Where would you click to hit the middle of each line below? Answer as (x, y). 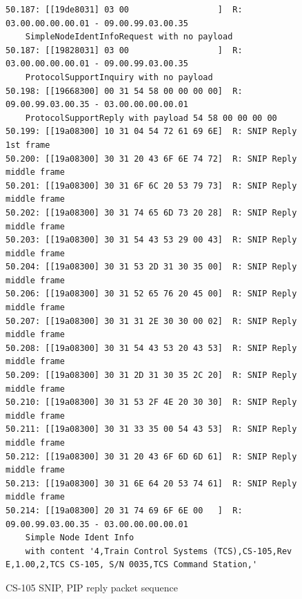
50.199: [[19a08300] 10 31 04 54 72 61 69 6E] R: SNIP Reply (151, 132)
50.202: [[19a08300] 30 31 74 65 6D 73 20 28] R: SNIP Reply (151, 212)
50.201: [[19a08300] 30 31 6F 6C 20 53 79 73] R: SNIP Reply (151, 186)
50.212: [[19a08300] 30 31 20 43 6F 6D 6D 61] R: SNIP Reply (151, 456)
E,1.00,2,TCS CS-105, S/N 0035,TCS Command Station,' (132, 565)
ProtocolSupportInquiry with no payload (119, 77)
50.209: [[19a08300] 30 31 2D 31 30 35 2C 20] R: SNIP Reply (151, 375)
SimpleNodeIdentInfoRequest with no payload (129, 37)
